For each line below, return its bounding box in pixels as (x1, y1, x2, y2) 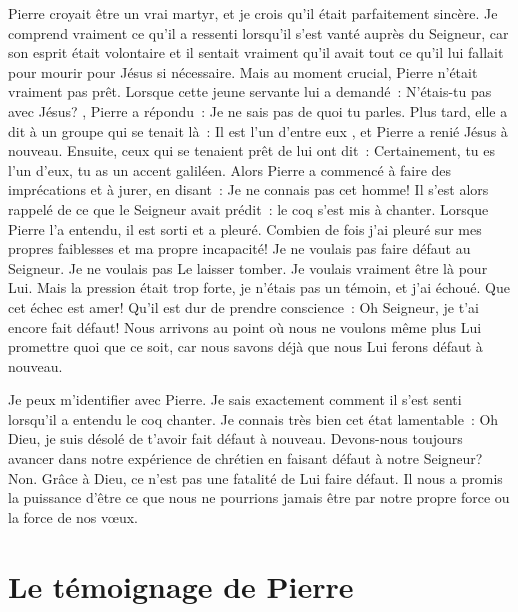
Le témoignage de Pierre (8, 565, 354, 606)
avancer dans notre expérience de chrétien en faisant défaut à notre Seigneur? (8, 448, 483, 469)
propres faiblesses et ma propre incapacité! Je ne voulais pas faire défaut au (8, 238, 471, 259)
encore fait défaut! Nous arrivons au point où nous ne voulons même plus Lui (8, 316, 482, 337)
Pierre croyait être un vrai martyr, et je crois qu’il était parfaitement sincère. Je (8, 3, 498, 23)
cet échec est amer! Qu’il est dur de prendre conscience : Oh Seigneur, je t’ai (8, 296, 479, 317)
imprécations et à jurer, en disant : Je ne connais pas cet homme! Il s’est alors (8, 179, 489, 200)
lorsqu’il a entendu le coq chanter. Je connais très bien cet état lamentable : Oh (8, 408, 499, 429)
